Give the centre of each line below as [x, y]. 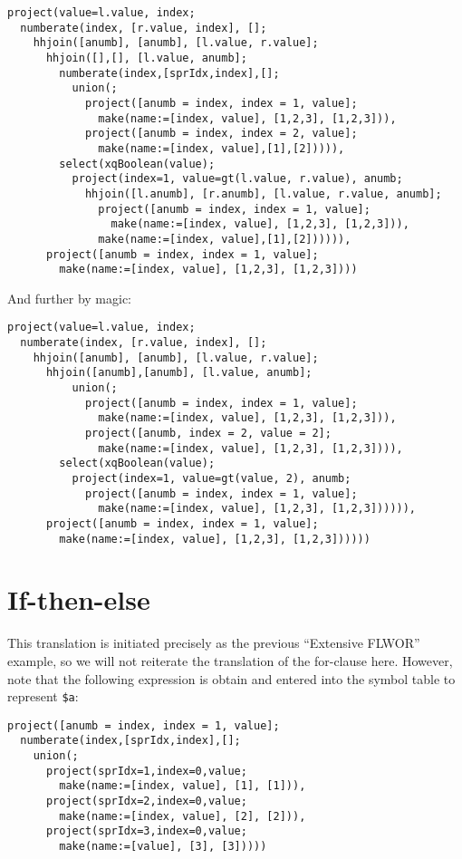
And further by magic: [69, 298]
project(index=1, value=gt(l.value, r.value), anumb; [237, 179]
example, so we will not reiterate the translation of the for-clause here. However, [230, 660]
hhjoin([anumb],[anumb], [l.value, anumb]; [179, 373]
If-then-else [79, 599]
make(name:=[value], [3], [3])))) [163, 847]
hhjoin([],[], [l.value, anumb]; [146, 58]
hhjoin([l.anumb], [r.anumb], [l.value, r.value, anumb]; [263, 193]
